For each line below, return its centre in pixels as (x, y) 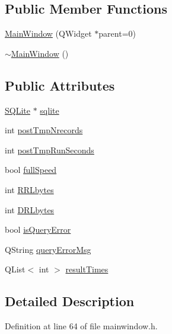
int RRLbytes (29, 189)
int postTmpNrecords (44, 130)
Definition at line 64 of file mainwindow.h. (81, 326)
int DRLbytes (30, 209)
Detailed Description (70, 301)
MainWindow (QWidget (48, 33)
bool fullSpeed (31, 170)
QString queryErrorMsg (48, 249)
